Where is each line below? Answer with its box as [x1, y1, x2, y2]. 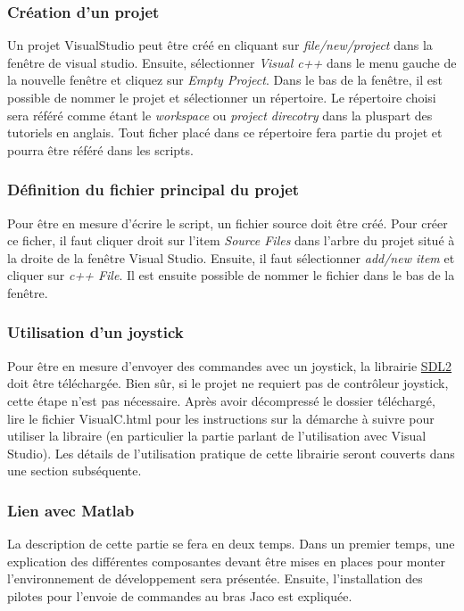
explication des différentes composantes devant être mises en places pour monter [7, 551, 446, 570]
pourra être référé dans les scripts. [7, 140, 194, 159]
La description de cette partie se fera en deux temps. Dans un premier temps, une [7, 534, 455, 553]
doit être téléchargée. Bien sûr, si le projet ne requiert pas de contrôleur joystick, [7, 374, 449, 392]
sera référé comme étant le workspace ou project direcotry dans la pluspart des [7, 105, 433, 124]
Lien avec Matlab [7, 499, 135, 521]
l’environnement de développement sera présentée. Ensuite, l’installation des [7, 569, 423, 588]
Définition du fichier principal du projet [7, 178, 300, 201]
